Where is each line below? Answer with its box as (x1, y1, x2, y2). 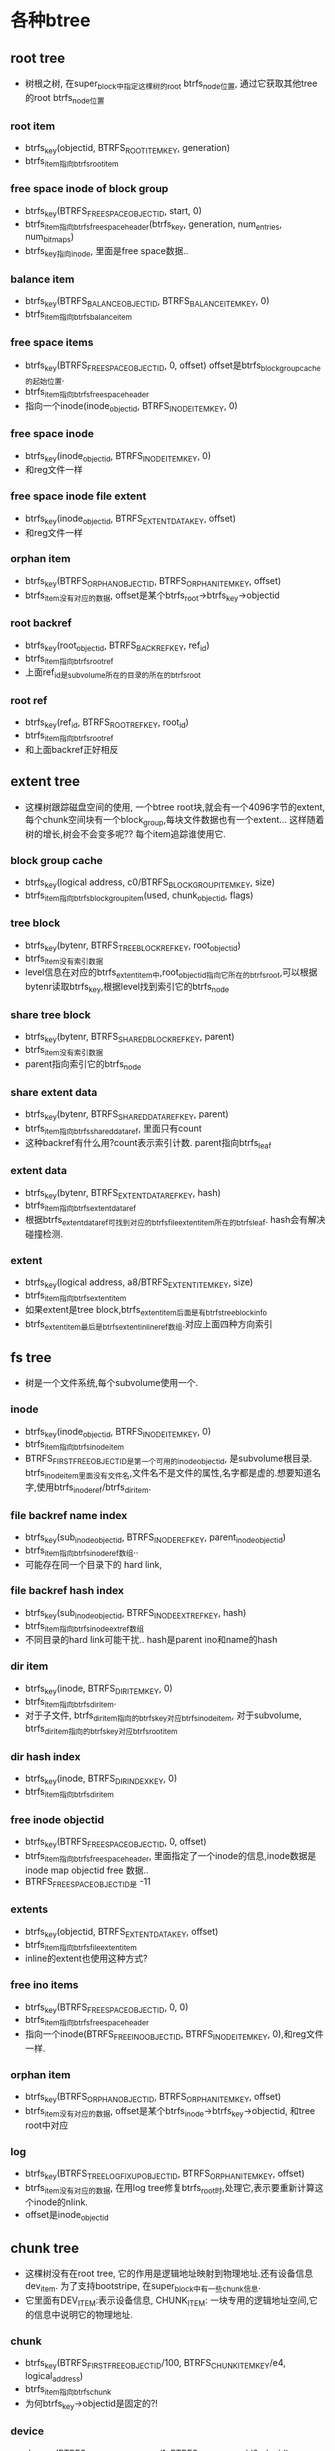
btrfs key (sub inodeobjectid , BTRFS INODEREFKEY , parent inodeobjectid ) (24, 1531, 287, 1545)
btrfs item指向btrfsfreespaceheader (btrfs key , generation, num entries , (24, 217, 283, 232)
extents (10, 1902, 48, 1916)
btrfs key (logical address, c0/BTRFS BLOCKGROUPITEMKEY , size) (24, 876, 275, 890)
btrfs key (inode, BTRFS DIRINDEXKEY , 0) (24, 1772, 178, 1786)
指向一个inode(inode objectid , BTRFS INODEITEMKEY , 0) (24, 399, 238, 414)
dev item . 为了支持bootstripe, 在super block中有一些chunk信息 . (24, 2280, 262, 2295)
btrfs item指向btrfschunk (24, 2382, 112, 2397)
